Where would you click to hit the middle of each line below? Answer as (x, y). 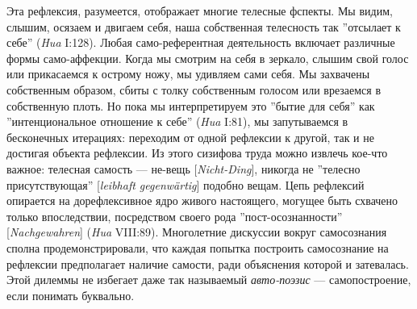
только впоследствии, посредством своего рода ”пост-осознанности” (175, 216)
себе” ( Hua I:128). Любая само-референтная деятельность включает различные (201, 42)
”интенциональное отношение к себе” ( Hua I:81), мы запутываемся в (177, 121)
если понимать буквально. (71, 295)
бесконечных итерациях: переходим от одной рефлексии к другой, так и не (190, 137)
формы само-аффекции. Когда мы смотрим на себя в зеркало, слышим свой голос (208, 58)
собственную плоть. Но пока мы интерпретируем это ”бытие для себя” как (191, 105)
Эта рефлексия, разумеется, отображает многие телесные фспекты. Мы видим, (200, 10)
